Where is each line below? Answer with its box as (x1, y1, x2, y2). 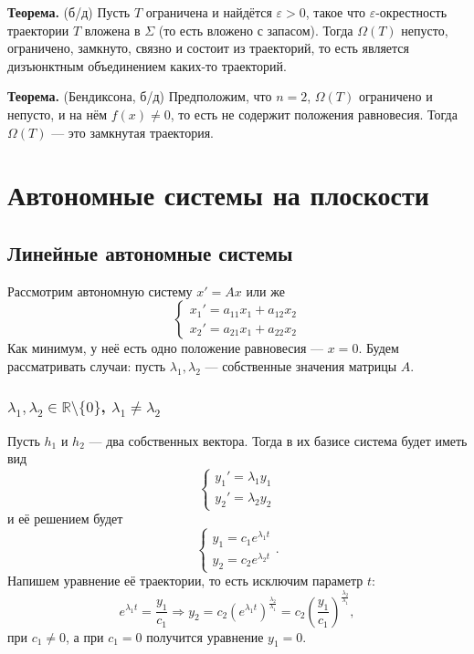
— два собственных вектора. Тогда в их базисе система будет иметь (89, 431, 468, 450)
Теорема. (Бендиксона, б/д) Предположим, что (7, 87, 272, 106)
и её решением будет (7, 509, 123, 528)
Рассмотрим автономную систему (7, 281, 193, 300)
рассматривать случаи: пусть (7, 356, 166, 375)
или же (246, 281, 285, 300)
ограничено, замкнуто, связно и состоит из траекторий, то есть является (7, 38, 410, 57)
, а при (66, 627, 104, 646)
